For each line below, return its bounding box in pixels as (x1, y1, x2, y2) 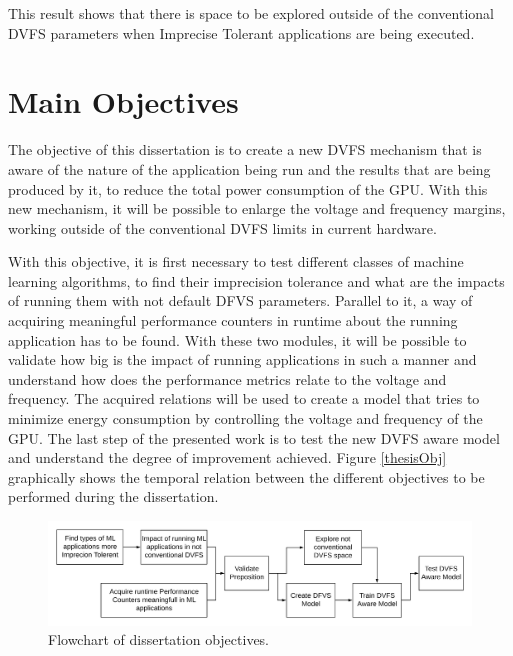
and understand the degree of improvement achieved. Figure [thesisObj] (8, 447, 447, 468)
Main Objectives (8, 81, 239, 122)
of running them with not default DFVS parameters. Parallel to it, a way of (8, 290, 473, 311)
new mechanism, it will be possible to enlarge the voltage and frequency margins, (8, 198, 506, 219)
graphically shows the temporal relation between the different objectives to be (8, 466, 485, 487)
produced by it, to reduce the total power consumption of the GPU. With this (8, 178, 488, 199)
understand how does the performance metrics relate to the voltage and (8, 368, 447, 389)
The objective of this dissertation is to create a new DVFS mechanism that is (8, 139, 482, 160)
